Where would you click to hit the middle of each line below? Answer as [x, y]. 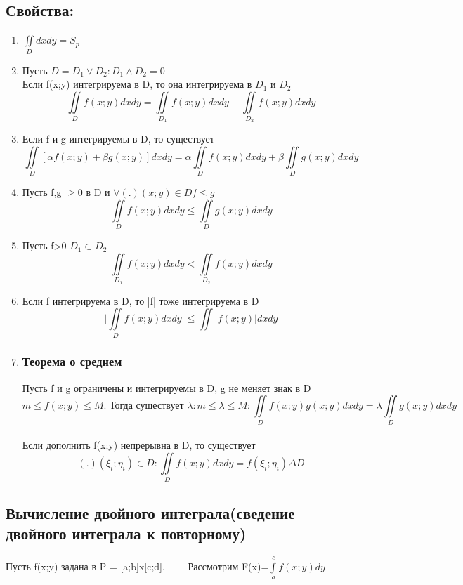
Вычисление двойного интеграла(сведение [150, 512]
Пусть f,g [42, 192]
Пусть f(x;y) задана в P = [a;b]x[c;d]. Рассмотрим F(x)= [137, 566]
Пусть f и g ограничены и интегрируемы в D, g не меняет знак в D [167, 387]
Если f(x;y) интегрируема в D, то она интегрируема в [137, 84]
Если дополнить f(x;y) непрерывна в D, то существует [139, 445]
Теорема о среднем [72, 361]
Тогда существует [147, 406]
